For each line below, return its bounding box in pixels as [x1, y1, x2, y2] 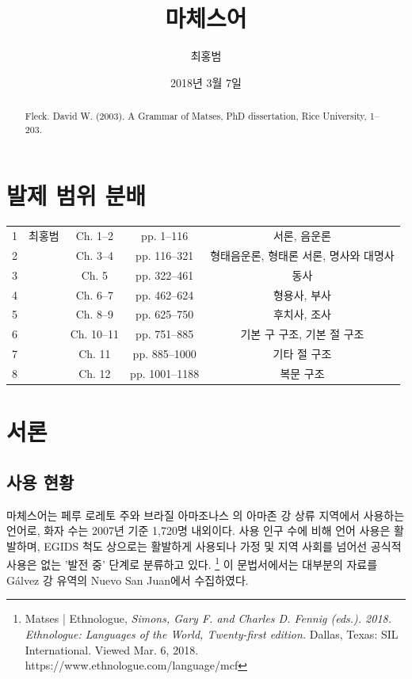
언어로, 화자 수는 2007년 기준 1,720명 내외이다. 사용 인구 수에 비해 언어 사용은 [6, 522, 391, 539]
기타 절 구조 [273, 345, 332, 362]
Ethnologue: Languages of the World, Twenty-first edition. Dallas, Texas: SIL [25, 625, 399, 642]
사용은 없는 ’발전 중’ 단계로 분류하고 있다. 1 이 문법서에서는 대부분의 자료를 [6, 554, 378, 573]
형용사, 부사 [273, 286, 331, 303]
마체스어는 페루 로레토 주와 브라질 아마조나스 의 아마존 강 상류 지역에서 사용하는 [6, 506, 405, 523]
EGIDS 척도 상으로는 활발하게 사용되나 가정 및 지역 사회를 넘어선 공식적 [44, 537, 402, 554]
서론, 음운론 [273, 227, 331, 244]
